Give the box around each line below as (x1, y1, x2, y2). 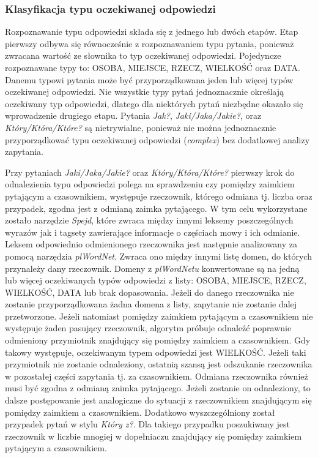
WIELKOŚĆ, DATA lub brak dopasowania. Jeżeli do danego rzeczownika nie (5, 285, 294, 298)
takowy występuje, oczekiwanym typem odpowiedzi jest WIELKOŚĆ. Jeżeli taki (5, 345, 306, 358)
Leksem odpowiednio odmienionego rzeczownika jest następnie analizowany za (5, 238, 297, 250)
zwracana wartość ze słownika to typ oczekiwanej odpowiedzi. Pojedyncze (5, 49, 281, 62)
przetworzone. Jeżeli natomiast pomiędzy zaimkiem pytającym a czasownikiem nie (5, 309, 313, 322)
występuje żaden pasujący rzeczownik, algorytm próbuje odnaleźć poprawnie (5, 321, 292, 334)
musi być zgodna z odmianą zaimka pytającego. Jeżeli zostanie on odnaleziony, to (5, 381, 311, 394)
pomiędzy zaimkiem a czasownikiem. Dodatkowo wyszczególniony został (5, 405, 275, 418)
